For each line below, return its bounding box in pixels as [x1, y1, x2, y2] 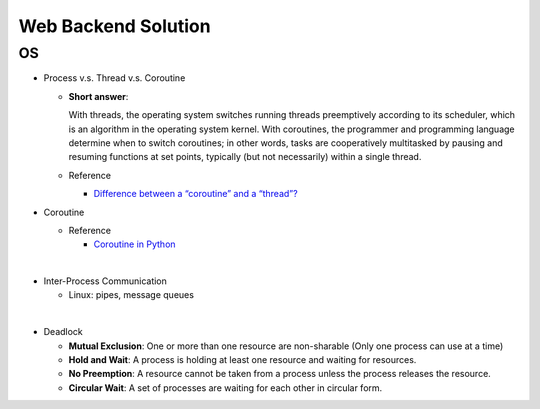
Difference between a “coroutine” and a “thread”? [93, 188, 299, 200]
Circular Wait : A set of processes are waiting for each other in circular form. [68, 381, 383, 394]
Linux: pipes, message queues [68, 289, 195, 301]
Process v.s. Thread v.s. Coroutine [43, 72, 186, 84]
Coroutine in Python [93, 238, 176, 250]
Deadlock [43, 326, 84, 338]
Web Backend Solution [18, 15, 211, 37]
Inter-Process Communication [43, 275, 167, 287]
